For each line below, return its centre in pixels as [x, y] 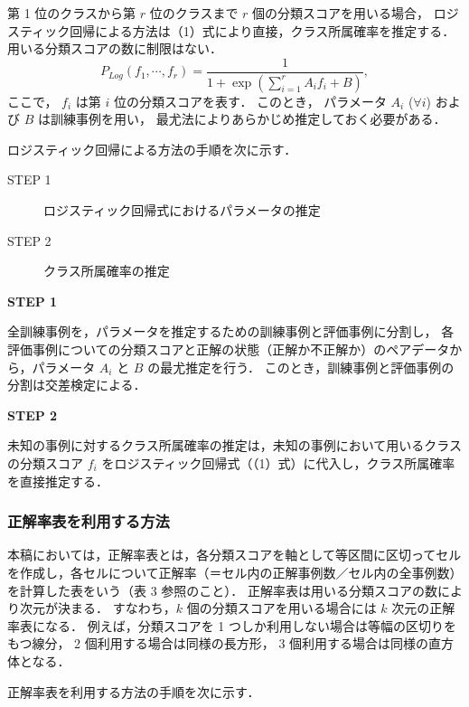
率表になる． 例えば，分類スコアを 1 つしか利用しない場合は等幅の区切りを [232, 625]
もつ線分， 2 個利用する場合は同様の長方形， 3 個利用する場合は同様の [218, 643]
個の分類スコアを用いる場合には [281, 608]
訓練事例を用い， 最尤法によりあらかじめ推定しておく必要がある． [248, 119]
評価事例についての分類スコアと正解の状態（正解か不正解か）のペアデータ [229, 349]
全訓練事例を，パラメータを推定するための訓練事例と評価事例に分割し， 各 [231, 331]
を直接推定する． [58, 481]
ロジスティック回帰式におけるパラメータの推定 [182, 210]
